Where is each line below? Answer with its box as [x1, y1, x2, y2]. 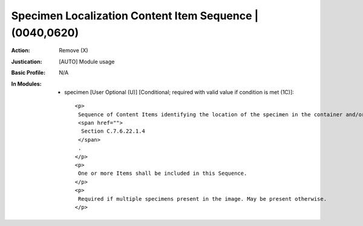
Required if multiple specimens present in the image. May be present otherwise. [77, 195, 327, 202]
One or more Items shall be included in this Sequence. [77, 170, 247, 177]
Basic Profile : [11, 69, 45, 77]
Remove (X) [59, 47, 88, 54]
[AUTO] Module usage [59, 58, 115, 65]
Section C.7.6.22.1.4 [80, 128, 145, 135]
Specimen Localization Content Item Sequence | [11, 9, 259, 22]
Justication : [11, 58, 42, 65]
